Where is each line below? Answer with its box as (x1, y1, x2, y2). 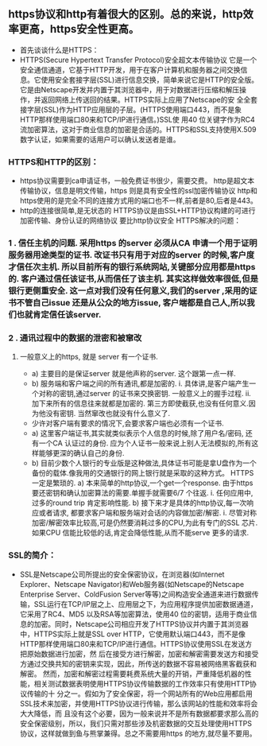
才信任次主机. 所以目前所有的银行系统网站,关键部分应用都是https (8, 262, 256, 273)
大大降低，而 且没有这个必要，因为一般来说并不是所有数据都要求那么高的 (19, 709, 259, 718)
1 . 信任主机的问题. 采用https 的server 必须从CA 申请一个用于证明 (8, 238, 257, 249)
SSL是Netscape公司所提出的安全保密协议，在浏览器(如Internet (19, 569, 225, 579)
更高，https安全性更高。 (18, 22, 140, 36)
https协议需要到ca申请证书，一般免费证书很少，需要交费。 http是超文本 (19, 176, 255, 185)
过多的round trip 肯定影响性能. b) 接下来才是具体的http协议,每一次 (31, 498, 247, 507)
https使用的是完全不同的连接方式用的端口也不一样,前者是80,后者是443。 (19, 196, 258, 205)
